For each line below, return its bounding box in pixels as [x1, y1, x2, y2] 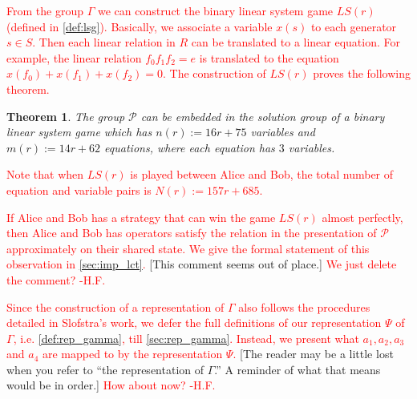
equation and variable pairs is [6, 181, 152, 198]
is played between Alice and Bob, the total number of [130, 166, 394, 183]
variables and [250, 123, 315, 140]
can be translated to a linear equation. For [191, 34, 401, 50]
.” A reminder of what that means [214, 361, 381, 377]
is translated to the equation [199, 49, 339, 66]
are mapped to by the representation [42, 345, 223, 362]
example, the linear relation [6, 49, 142, 66]
